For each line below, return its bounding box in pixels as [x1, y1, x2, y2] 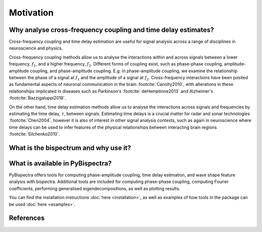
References [9, 214, 45, 222]
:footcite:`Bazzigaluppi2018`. [9, 95, 66, 101]
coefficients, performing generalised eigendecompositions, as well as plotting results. [9, 185, 180, 191]
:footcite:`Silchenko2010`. [9, 131, 60, 137]
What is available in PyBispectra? [9, 159, 112, 167]
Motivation [9, 7, 54, 18]
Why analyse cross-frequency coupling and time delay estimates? [9, 26, 214, 34]
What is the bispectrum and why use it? [9, 144, 131, 152]
